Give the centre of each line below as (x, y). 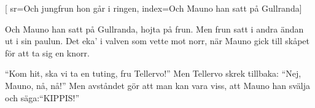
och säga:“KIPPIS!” (42, 97)
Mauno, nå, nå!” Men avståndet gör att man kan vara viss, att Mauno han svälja (158, 85)
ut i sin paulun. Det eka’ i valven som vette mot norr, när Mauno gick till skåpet (157, 41)
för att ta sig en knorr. (47, 52)
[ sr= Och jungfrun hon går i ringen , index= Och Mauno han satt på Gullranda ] (154, 8)
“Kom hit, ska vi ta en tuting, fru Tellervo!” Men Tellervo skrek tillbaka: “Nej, (153, 73)
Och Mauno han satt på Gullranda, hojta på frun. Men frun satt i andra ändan (154, 29)
